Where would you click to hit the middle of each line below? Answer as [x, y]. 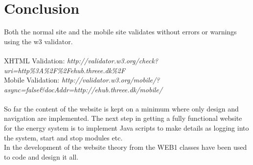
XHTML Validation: [34, 60]
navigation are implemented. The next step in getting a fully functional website [123, 118]
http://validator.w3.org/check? [112, 60]
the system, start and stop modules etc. [63, 137]
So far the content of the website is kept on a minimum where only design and [121, 108]
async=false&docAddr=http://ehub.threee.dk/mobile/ [83, 89]
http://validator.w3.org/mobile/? [111, 80]
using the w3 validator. [38, 41]
